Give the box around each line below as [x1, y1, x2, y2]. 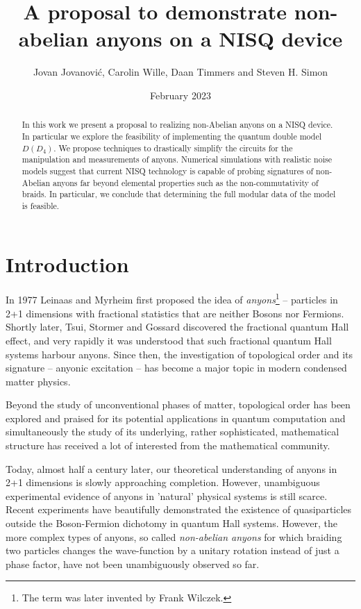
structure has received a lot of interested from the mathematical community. [6, 438, 330, 453]
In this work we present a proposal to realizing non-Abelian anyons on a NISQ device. [22, 119, 333, 131]
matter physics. [6, 374, 71, 388]
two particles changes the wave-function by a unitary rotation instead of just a [6, 543, 339, 558]
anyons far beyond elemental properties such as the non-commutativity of [53, 176, 319, 188]
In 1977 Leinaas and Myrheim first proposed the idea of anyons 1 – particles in [6, 290, 338, 307]
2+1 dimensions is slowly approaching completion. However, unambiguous [6, 475, 320, 490]
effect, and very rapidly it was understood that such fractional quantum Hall [6, 333, 332, 347]
